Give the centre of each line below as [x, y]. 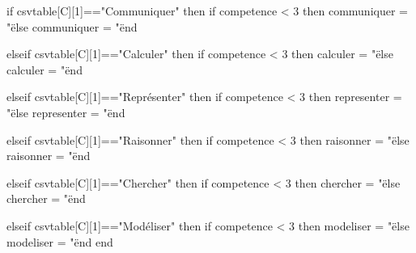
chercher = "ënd [46, 198]
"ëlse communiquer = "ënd [72, 26]
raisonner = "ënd [49, 156]
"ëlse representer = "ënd [66, 112]
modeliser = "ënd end [60, 241]
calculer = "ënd [45, 69]
